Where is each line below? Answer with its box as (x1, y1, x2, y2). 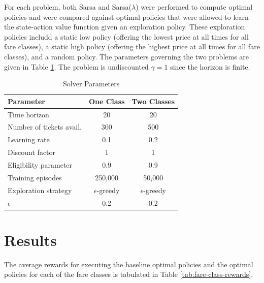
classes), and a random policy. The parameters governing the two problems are (4, 51, 249, 61)
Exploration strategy (8, 184, 72, 195)
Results (4, 229, 57, 250)
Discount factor (8, 147, 56, 158)
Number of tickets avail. (8, 121, 82, 132)
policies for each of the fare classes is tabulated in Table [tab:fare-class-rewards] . (4, 269, 253, 279)
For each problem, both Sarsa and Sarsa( (4, 2, 131, 12)
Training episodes (8, 172, 62, 182)
